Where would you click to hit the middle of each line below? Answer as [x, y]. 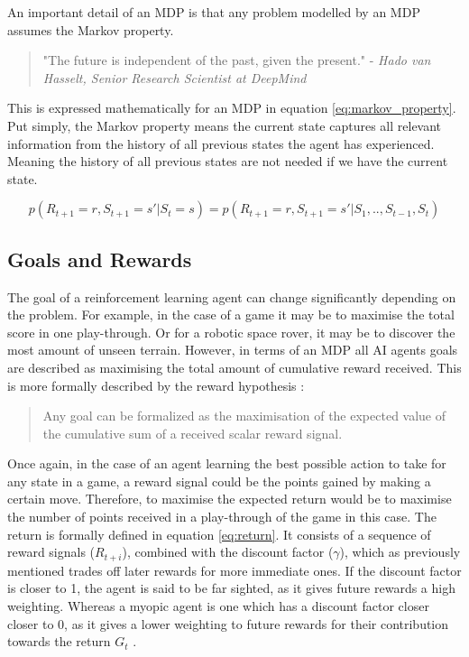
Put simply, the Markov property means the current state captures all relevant [225, 125]
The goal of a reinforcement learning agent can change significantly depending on [232, 296]
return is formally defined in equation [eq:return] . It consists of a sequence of [219, 534]
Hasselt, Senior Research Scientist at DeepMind [175, 77]
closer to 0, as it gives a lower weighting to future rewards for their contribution [228, 623]
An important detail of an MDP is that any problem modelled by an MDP [214, 12]
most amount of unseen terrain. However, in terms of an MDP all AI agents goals [233, 350]
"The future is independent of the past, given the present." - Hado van [237, 60]
